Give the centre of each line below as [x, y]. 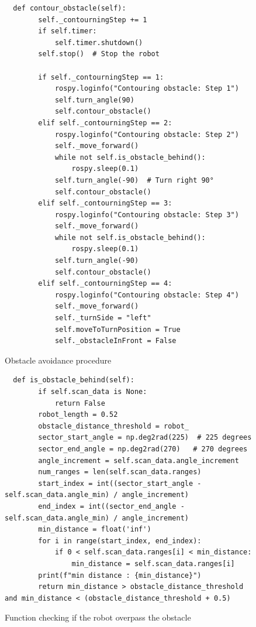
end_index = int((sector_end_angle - [111, 506]
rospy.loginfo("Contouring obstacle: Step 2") [147, 134]
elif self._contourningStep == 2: [105, 123]
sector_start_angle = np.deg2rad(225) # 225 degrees [145, 438]
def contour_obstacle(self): [70, 8]
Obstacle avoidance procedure [58, 360]
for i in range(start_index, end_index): [120, 541]
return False [80, 403]
